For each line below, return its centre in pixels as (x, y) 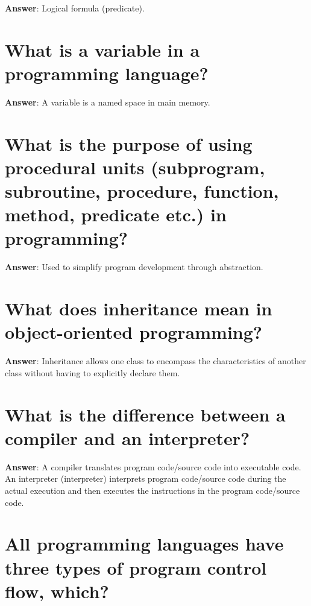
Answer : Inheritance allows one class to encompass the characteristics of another (155, 361)
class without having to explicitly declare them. (93, 372)
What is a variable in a (102, 49)
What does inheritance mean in (139, 308)
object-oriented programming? (134, 332)
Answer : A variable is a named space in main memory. (108, 102)
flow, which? (57, 591)
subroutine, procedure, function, (142, 191)
